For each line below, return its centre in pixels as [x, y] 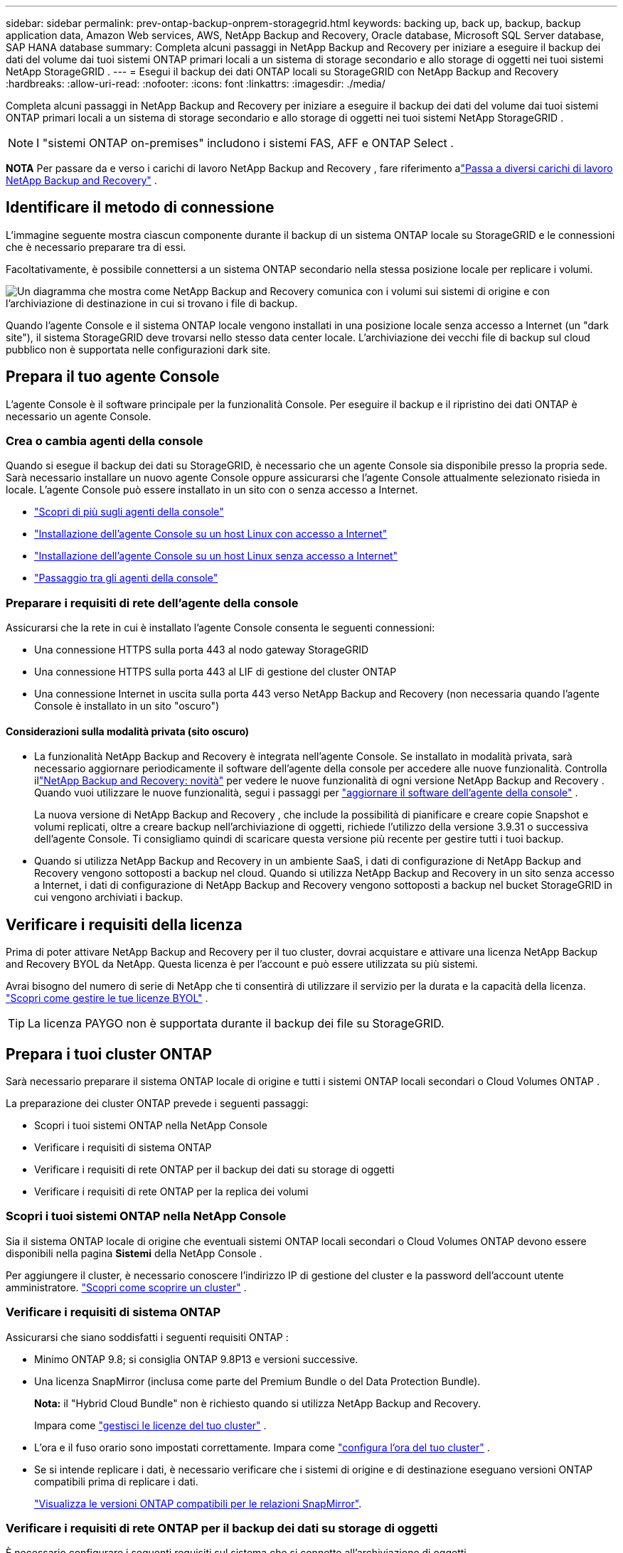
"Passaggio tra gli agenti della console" [126, 578]
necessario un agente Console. [79, 416]
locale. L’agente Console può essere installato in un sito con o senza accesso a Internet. [212, 490]
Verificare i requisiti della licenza [124, 924]
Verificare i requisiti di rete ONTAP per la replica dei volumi [171, 1192]
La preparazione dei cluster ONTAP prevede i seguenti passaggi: [157, 1104]
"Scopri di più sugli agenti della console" [129, 512]
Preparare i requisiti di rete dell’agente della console [152, 603]
